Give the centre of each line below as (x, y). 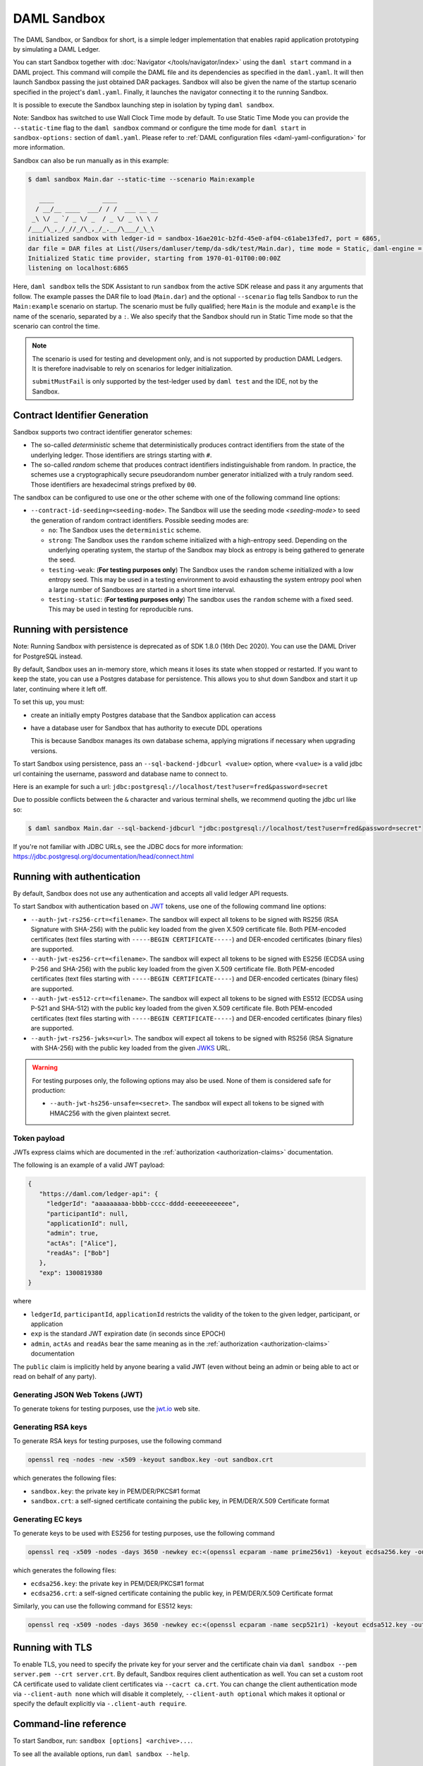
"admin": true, (72, 1233)
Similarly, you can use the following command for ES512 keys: (103, 1606)
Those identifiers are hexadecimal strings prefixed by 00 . (114, 485)
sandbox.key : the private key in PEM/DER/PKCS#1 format (116, 1491)
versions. (44, 751)
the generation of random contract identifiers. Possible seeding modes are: (140, 520)
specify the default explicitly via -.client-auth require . (100, 1704)
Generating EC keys (48, 1519)
